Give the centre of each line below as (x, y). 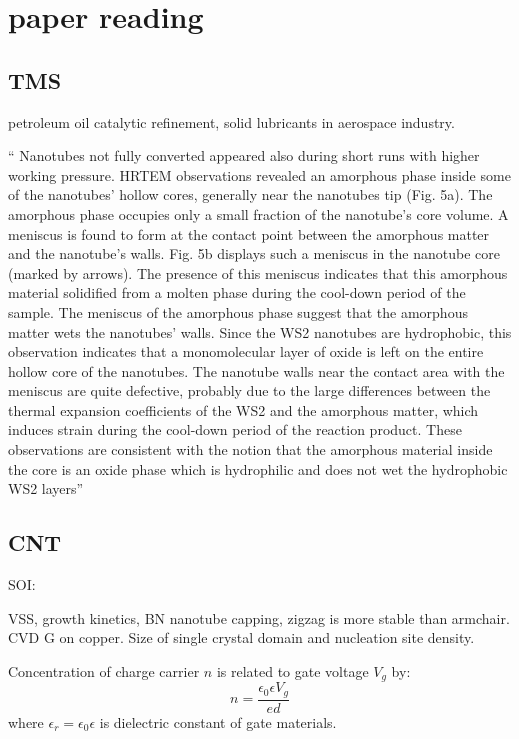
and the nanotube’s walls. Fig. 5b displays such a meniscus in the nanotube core (254, 253)
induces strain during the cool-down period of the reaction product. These (235, 429)
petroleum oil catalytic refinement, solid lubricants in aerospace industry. (231, 121)
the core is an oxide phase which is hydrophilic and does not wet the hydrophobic (258, 468)
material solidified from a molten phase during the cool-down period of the (237, 292)
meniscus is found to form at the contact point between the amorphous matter (249, 233)
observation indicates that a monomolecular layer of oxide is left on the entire (246, 351)
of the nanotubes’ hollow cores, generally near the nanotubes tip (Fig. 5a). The (250, 194)
